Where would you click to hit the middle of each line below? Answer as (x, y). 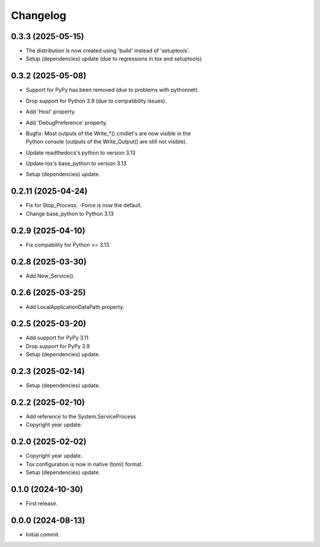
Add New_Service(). (50, 276)
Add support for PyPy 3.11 (57, 338)
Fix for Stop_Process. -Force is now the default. (84, 205)
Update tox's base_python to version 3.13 (76, 163)
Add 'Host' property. (51, 112)
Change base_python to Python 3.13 (70, 214)
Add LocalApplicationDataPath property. (75, 307)
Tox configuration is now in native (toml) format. (84, 464)
